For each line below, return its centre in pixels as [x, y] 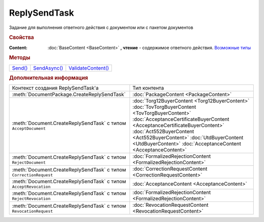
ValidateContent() [89, 68]
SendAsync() [48, 68]
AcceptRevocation [31, 187]
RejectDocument [29, 162]
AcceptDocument [29, 128]
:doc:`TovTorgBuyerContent [164, 107]
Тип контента [148, 88]
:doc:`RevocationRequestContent [170, 205]
